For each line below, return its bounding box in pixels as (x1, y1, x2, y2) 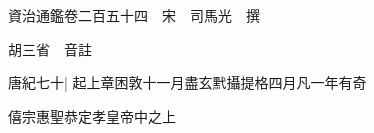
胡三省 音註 (8, 38, 92, 59)
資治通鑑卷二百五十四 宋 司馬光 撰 (8, 5, 260, 25)
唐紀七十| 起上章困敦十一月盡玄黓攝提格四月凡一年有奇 (8, 72, 367, 93)
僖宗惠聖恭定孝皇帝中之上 (8, 105, 176, 126)
